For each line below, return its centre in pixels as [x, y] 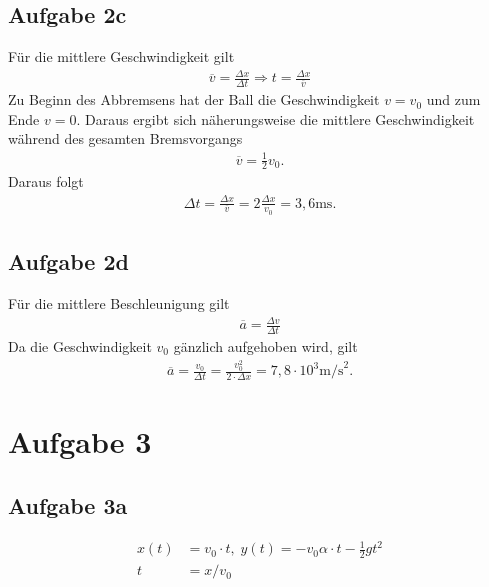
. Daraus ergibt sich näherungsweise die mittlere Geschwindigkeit [275, 118]
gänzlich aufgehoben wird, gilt [265, 345]
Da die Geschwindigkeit [80, 345]
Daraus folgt [46, 181]
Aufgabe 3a [68, 505]
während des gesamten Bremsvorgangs [125, 138]
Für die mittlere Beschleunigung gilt [119, 302]
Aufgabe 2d [68, 261]
